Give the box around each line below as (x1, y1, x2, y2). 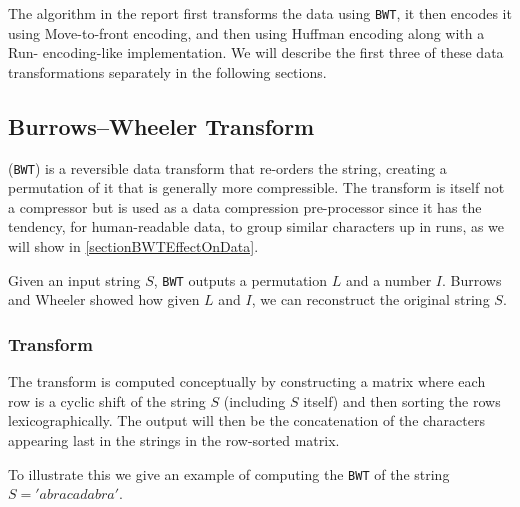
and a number (345, 269, 432, 290)
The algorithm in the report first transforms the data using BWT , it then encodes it (8, 3, 512, 23)
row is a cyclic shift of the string (8, 390, 206, 411)
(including (223, 390, 286, 411)
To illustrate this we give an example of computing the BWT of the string (8, 463, 450, 484)
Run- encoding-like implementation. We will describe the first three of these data (8, 42, 504, 63)
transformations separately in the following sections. (8, 61, 327, 82)
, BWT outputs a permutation (153, 269, 328, 290)
